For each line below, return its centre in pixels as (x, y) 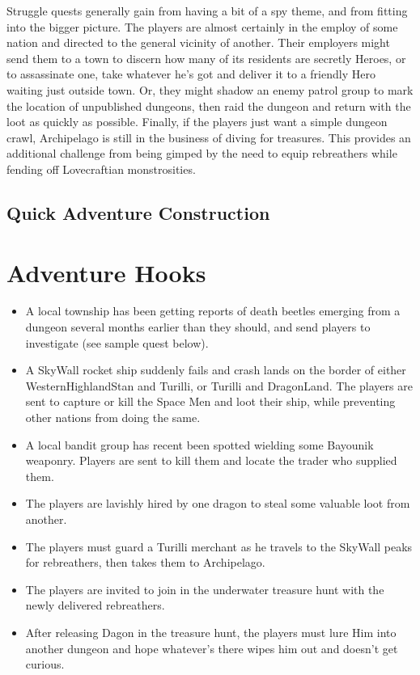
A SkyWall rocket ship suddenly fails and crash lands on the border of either (216, 370)
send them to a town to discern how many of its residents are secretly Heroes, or (206, 58)
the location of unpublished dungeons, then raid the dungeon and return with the (209, 105)
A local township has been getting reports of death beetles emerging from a (213, 311)
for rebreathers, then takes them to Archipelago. (145, 562)
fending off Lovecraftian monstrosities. (101, 169)
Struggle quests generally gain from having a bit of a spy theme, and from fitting (207, 11)
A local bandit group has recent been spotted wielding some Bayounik (199, 444)
